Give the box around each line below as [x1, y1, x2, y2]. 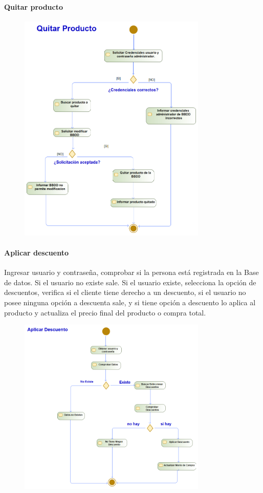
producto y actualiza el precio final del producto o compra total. [4, 307, 206, 318]
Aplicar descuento [4, 247, 69, 258]
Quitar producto [4, 1, 63, 12]
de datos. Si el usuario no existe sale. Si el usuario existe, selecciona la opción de [4, 277, 256, 287]
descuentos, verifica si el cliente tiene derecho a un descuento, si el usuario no [4, 287, 246, 298]
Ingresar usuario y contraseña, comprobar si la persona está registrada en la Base [4, 267, 259, 278]
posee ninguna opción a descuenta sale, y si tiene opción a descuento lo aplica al [4, 297, 256, 307]
